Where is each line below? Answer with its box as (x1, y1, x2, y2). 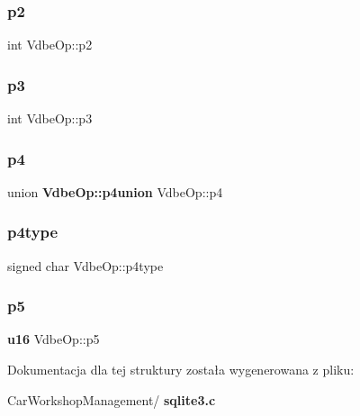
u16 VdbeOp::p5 (7, 330, 100, 348)
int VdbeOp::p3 (7, 109, 93, 128)
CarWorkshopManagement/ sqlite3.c (7, 390, 216, 409)
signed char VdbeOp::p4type (7, 256, 164, 275)
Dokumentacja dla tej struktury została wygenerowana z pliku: (7, 360, 355, 379)
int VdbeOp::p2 (7, 35, 93, 54)
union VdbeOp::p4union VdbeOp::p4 (7, 182, 223, 201)
